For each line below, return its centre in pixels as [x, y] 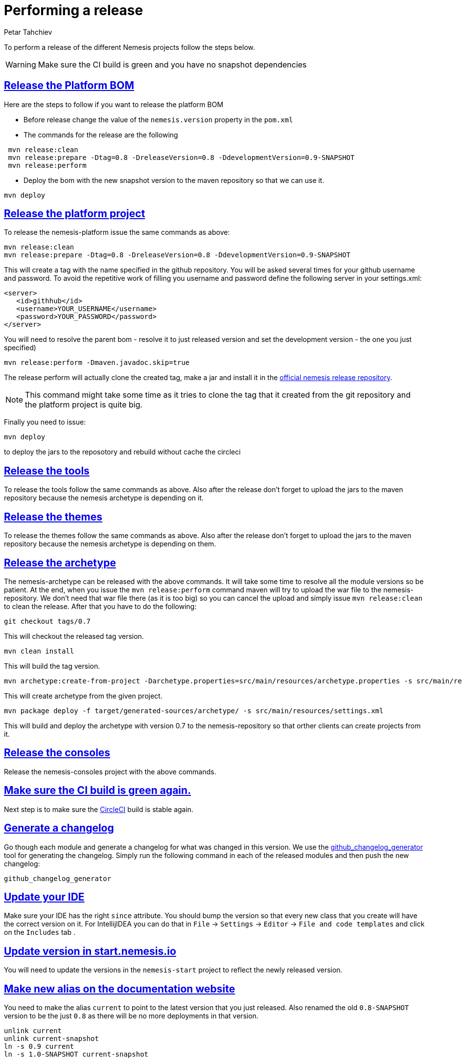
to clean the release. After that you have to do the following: [100, 606]
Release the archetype [60, 563]
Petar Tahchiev [28, 32]
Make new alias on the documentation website [120, 989]
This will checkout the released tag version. [74, 636]
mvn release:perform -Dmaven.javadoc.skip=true [97, 363]
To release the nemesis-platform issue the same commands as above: [117, 232]
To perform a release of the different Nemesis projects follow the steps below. [130, 47]
